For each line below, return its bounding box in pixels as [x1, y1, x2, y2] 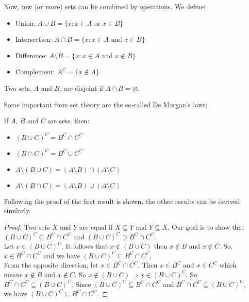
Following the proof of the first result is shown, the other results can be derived [4, 196, 240, 206]
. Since [71, 279, 91, 289]
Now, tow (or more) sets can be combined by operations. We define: [4, 1, 206, 11]
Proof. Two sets [4, 221, 50, 232]
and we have [43, 250, 81, 260]
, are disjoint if [59, 83, 103, 93]
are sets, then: [48, 116, 90, 126]
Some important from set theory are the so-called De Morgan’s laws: [4, 99, 208, 109]
